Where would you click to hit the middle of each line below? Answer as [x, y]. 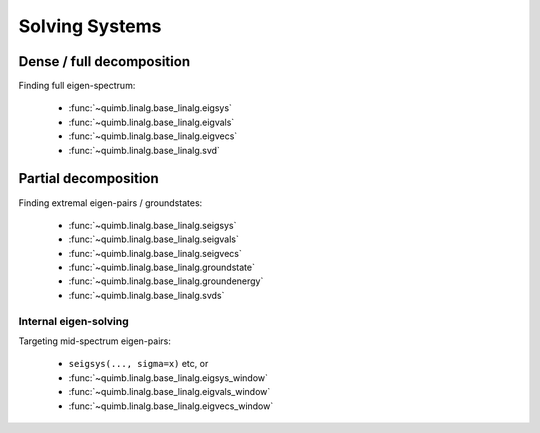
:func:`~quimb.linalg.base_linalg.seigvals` [154, 239]
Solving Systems [90, 26]
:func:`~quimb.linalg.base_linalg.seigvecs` [155, 253]
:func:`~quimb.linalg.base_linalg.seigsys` [152, 225]
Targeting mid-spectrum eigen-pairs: [95, 341]
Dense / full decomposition [104, 61]
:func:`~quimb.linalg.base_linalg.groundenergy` [166, 281]
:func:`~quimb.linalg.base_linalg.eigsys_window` [168, 377]
